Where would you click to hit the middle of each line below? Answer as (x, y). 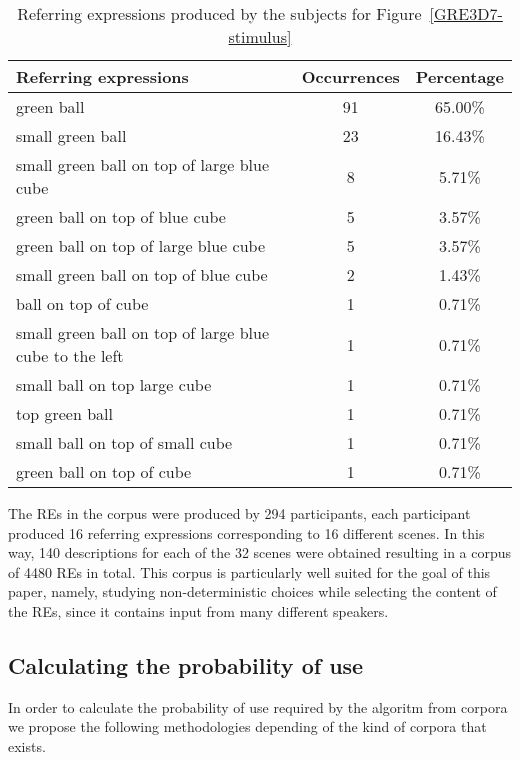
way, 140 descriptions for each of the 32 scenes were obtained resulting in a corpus (260, 552)
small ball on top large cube (114, 384)
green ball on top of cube (104, 471)
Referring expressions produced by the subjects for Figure (219, 13)
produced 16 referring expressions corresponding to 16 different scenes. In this (246, 532)
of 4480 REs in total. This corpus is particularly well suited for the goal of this (249, 571)
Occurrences (350, 76)
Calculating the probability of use (186, 664)
